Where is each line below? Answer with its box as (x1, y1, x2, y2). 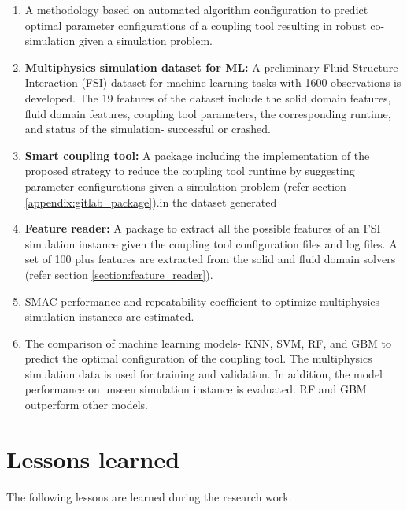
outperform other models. (24, 396, 148, 413)
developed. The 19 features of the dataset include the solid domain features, (24, 89, 391, 106)
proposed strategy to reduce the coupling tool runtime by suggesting (24, 162, 355, 179)
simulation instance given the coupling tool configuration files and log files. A (24, 235, 398, 251)
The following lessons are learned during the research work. (6, 488, 292, 504)
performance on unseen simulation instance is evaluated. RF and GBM (24, 381, 367, 397)
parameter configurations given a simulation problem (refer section (24, 177, 346, 194)
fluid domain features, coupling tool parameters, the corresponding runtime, (24, 105, 391, 121)
